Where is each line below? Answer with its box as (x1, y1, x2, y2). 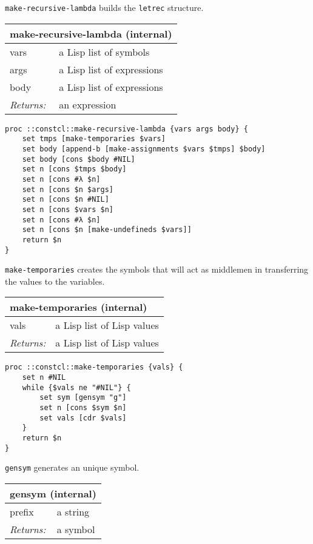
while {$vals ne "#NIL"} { (22, 383, 131, 392)
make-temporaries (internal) (10, 300, 147, 314)
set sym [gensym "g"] (39, 393, 127, 402)
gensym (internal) (10, 486, 96, 500)
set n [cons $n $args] (22, 185, 113, 194)
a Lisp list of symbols (59, 44, 150, 59)
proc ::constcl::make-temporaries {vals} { (5, 363, 183, 372)
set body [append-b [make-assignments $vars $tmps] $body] (22, 144, 266, 153)
